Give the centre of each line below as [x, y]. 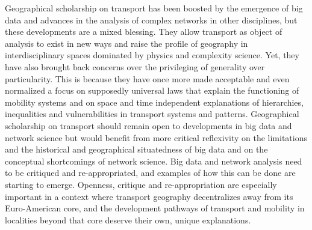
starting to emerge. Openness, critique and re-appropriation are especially [141, 184]
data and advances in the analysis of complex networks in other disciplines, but [151, 20]
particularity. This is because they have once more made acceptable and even [147, 78]
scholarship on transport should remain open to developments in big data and [148, 125]
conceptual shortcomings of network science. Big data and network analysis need [154, 161]
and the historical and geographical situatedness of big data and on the [136, 149]
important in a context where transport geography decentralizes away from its [149, 196]
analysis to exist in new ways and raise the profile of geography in [126, 43]
